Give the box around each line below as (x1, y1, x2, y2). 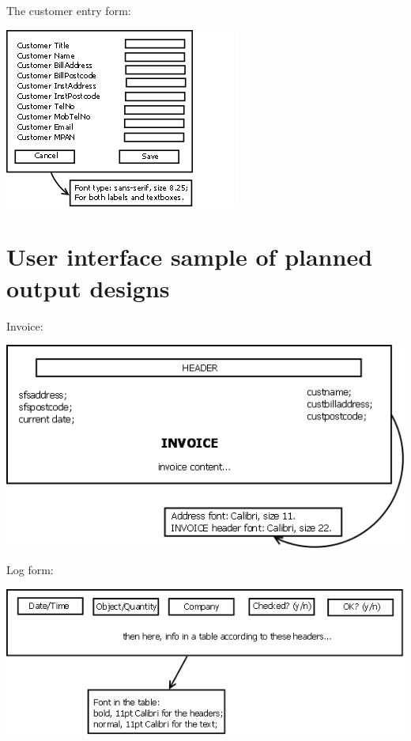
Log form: (6, 561, 54, 578)
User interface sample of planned (6, 240, 373, 273)
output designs (6, 271, 170, 304)
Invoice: (6, 317, 43, 334)
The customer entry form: (6, 2, 131, 18)
